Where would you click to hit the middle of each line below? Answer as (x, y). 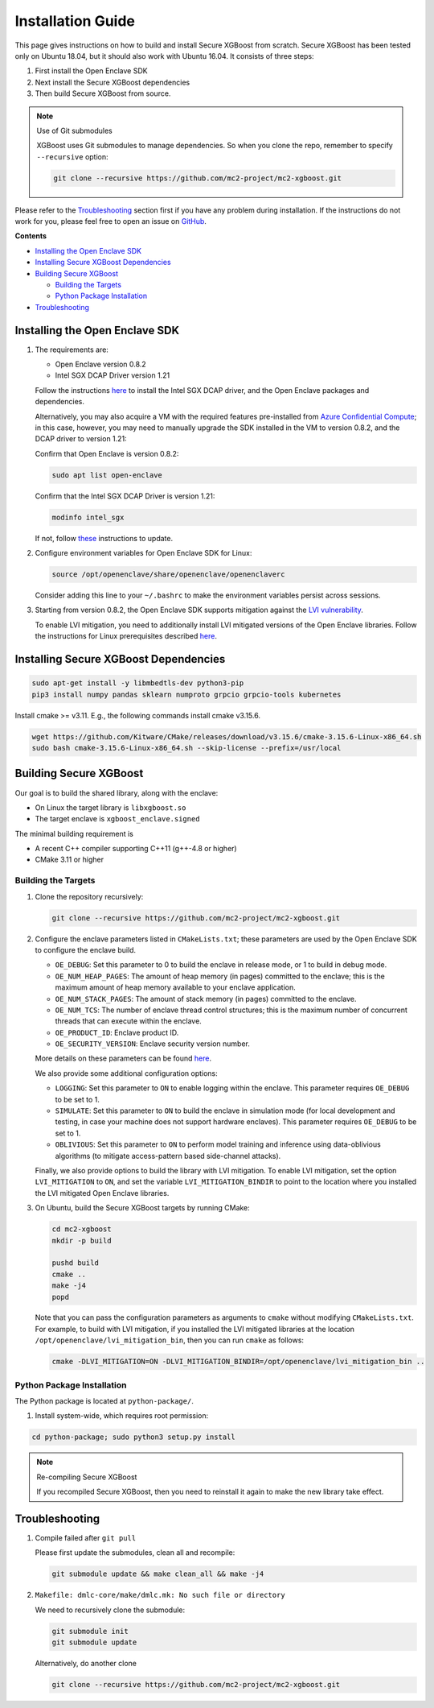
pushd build (76, 1263)
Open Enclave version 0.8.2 (100, 364)
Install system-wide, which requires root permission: (122, 1416)
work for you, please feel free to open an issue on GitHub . (111, 221)
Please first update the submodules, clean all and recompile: (135, 1553)
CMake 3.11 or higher (70, 860)
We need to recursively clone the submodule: (110, 1610)
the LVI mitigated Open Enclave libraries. (102, 1193)
